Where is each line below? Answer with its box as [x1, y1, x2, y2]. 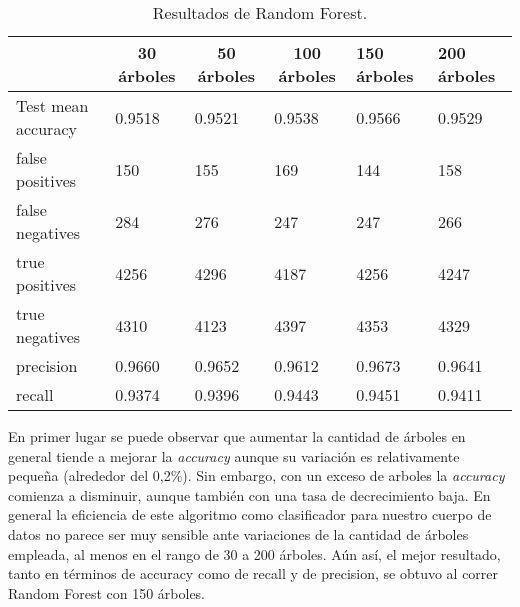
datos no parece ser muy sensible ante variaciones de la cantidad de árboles [8, 523, 469, 544]
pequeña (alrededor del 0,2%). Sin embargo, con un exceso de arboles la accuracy [8, 465, 505, 486]
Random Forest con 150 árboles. [8, 582, 206, 603]
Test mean [16, 94, 89, 117]
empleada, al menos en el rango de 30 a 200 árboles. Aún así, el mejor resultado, [8, 543, 501, 564]
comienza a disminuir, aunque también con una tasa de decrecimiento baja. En [8, 484, 491, 505]
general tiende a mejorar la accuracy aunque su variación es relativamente [8, 445, 460, 466]
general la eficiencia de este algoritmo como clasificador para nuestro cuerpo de [8, 504, 492, 525]
